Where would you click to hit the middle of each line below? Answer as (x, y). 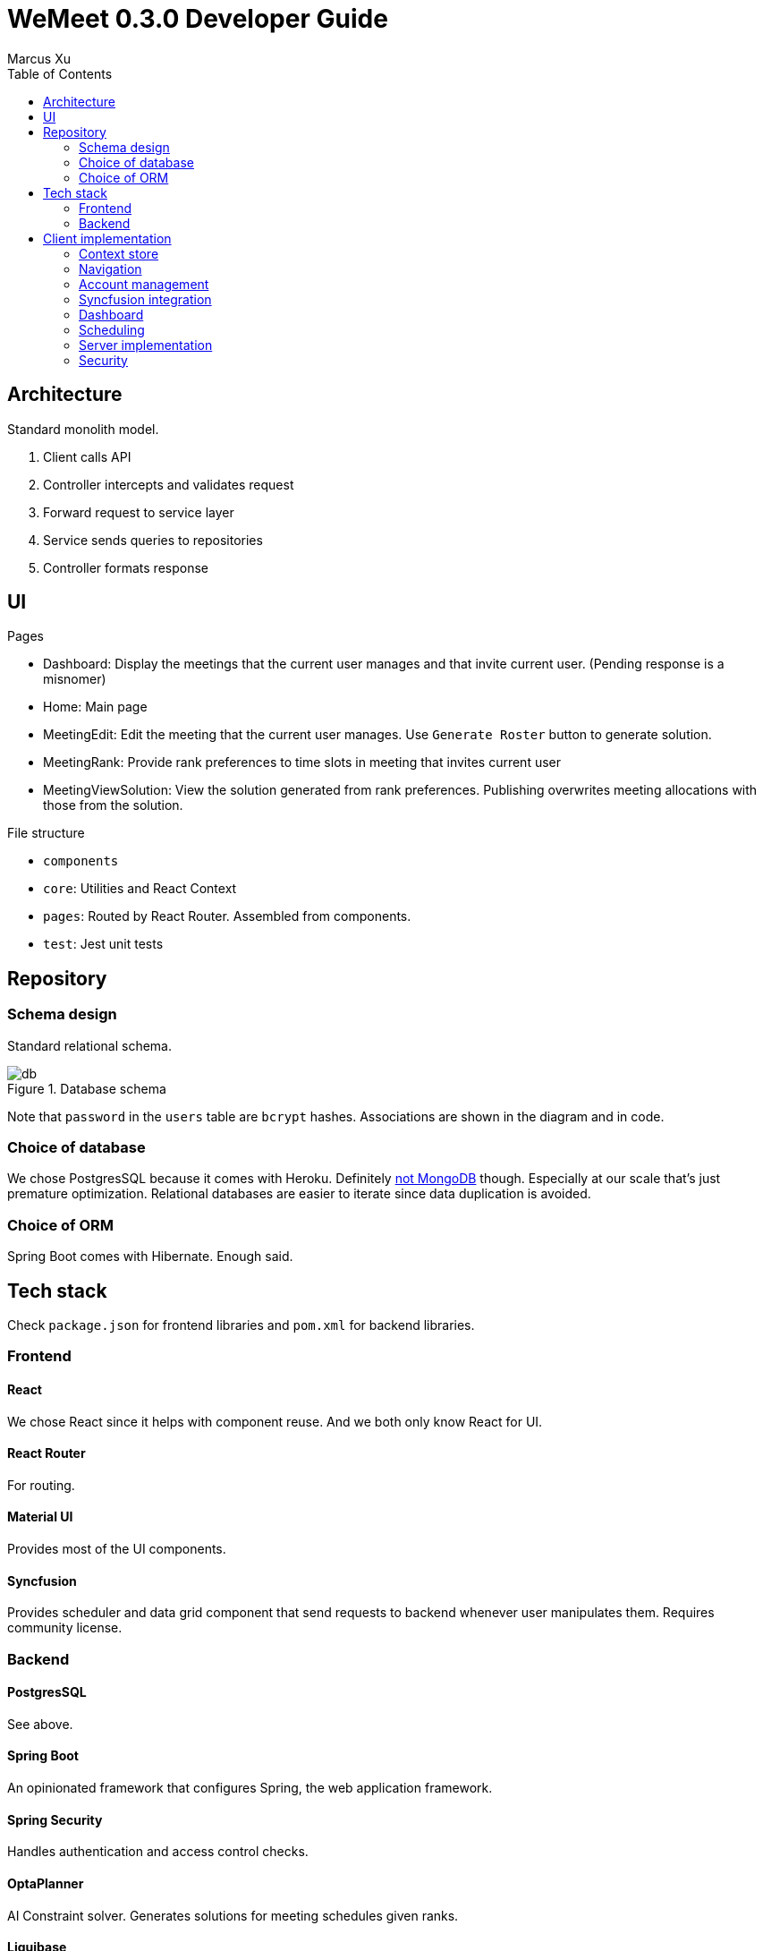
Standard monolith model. (83, 429)
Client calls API (87, 456)
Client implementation (107, 238)
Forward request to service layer (139, 512)
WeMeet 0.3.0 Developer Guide (198, 19)
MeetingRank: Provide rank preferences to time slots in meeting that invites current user (302, 763)
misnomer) (75, 679)
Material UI (40, 1517)
